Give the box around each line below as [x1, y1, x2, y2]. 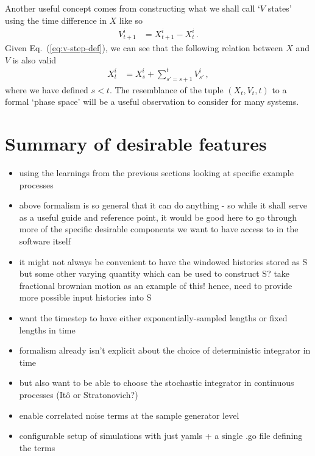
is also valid [12, 53, 57, 66]
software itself [19, 234, 71, 247]
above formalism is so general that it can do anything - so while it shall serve [19, 199, 308, 212]
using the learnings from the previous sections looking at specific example [19, 166, 294, 179]
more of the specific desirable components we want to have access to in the [19, 223, 299, 235]
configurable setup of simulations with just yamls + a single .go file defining [19, 429, 303, 442]
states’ [267, 2, 292, 14]
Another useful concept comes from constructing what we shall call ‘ [5, 2, 260, 14]
